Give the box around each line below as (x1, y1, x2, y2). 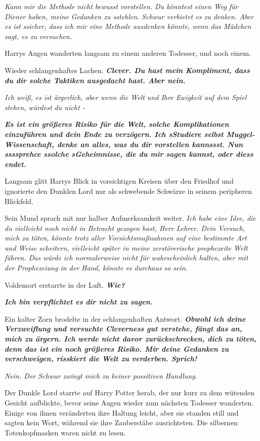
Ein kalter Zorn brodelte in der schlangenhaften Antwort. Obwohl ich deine (5, 313, 246, 324)
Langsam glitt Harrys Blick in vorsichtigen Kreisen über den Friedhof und (5, 176, 234, 186)
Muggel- (226, 128, 255, 139)
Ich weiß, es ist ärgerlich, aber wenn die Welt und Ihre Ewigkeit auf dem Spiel (5, 92, 247, 103)
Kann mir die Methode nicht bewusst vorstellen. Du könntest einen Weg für (5, 1, 238, 11)
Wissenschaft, (5, 139, 55, 149)
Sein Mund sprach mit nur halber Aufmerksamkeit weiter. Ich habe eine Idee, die (5, 213, 256, 223)
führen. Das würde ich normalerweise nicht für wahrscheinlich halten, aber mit (5, 252, 248, 263)
